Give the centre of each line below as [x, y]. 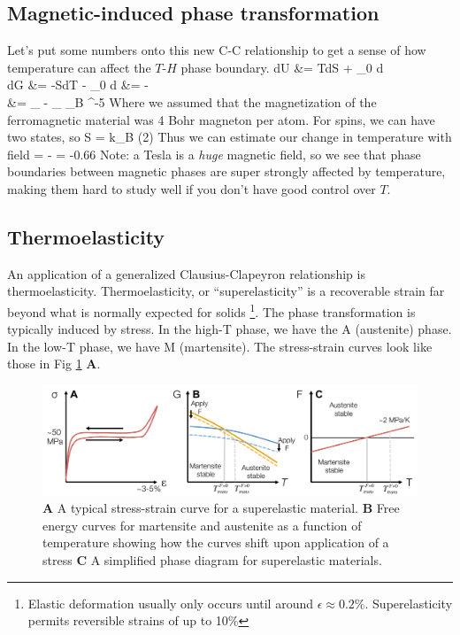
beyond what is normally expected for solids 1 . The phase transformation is [211, 310]
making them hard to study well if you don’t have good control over [192, 188]
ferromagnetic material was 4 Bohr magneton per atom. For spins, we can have [221, 119]
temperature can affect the [79, 67]
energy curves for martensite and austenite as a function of [202, 525]
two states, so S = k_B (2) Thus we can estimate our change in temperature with [230, 137]
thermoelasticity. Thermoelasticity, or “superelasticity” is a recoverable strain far [226, 291]
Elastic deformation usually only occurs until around [171, 603]
